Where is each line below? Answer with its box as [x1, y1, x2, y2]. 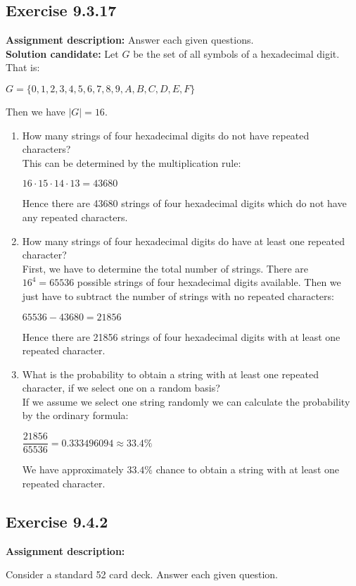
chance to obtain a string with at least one [155, 462, 339, 477]
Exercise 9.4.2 [6, 510, 108, 532]
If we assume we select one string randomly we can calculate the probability [22, 394, 350, 409]
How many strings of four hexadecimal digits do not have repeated [22, 127, 310, 142]
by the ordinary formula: [22, 408, 129, 423]
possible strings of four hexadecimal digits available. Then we [77, 275, 341, 289]
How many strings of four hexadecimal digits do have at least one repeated [22, 233, 345, 248]
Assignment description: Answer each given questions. [6, 32, 254, 47]
